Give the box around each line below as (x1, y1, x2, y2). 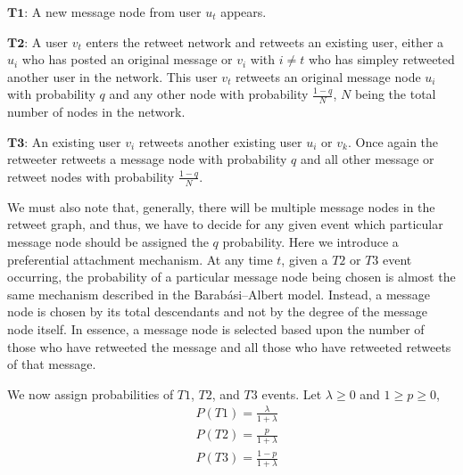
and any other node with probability (109, 85, 309, 103)
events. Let (261, 384, 322, 403)
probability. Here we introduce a (222, 233, 399, 250)
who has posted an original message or (21, 50, 233, 69)
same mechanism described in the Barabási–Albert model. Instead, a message (7, 284, 431, 303)
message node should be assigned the (7, 233, 209, 250)
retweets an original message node (236, 67, 421, 86)
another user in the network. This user (7, 67, 218, 86)
